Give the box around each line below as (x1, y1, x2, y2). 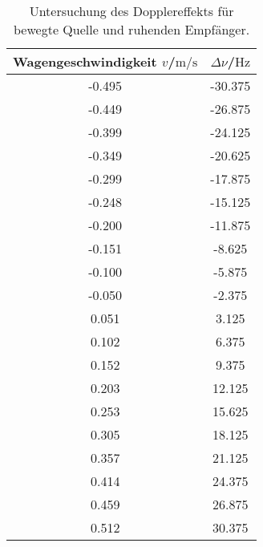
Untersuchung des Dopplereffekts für (29, 2, 234, 20)
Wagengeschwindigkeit (13, 52, 157, 71)
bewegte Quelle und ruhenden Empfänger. (14, 20, 250, 38)
